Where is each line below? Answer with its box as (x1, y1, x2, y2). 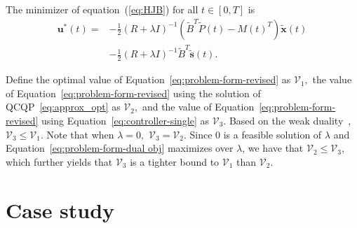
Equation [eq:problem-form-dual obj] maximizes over (6, 141, 234, 155)
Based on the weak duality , (229, 113, 351, 127)
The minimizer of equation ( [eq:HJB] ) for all (6, 2, 198, 16)
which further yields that (6, 154, 113, 169)
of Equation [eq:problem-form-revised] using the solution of (6, 85, 261, 100)
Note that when (46, 127, 114, 141)
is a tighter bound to (130, 154, 220, 169)
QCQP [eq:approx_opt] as (6, 99, 121, 114)
